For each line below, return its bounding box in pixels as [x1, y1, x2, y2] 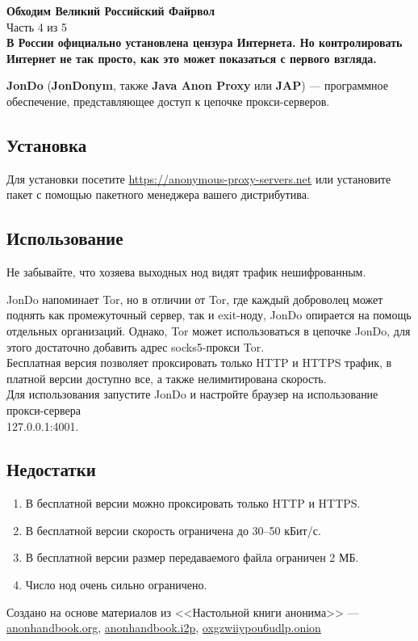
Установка [6, 132, 87, 157]
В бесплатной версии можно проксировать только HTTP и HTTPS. [25, 495, 361, 512]
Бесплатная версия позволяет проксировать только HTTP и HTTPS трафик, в [6, 354, 392, 371]
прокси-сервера [6, 401, 81, 418]
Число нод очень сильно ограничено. [25, 576, 207, 593]
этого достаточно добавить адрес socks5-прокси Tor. [6, 338, 265, 355]
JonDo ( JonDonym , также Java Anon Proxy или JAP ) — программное [6, 77, 389, 94]
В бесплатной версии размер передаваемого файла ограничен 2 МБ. [25, 549, 359, 566]
